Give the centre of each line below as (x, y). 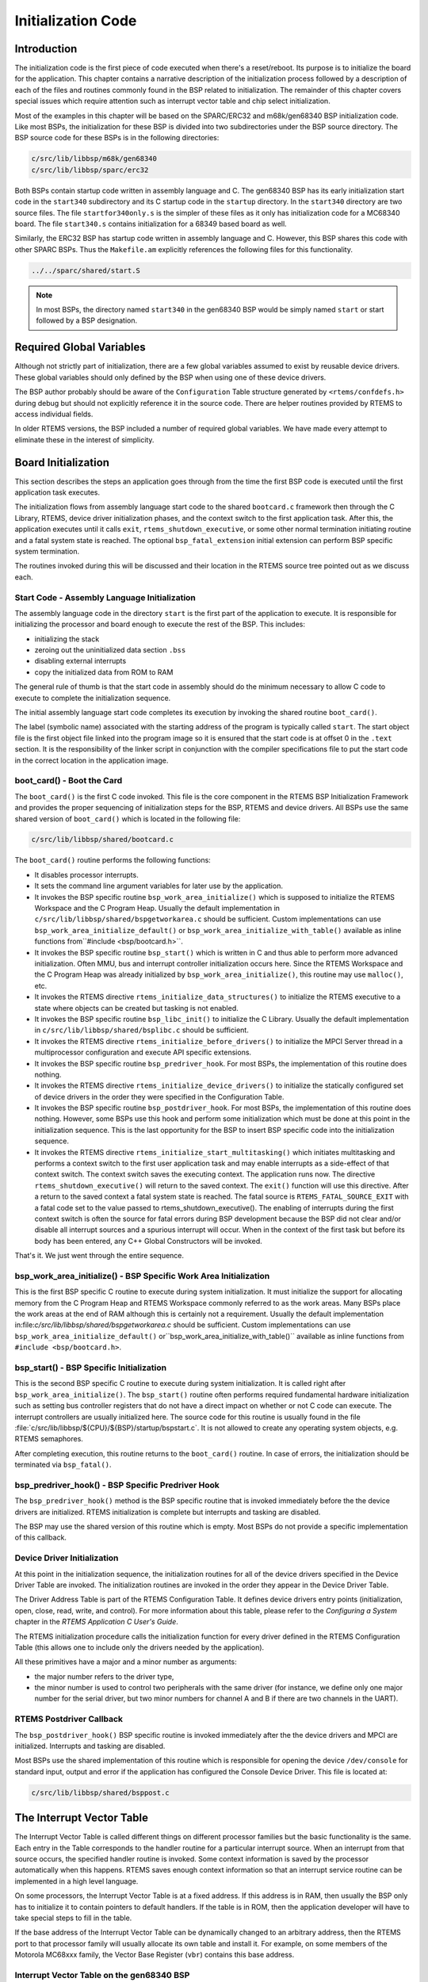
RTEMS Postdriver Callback (69, 1719)
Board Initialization (62, 463)
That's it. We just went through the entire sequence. (99, 1256)
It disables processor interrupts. (86, 874)
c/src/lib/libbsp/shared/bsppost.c (100, 1793)
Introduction (46, 49)
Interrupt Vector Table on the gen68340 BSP (102, 1975)
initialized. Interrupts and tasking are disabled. (90, 1746)
